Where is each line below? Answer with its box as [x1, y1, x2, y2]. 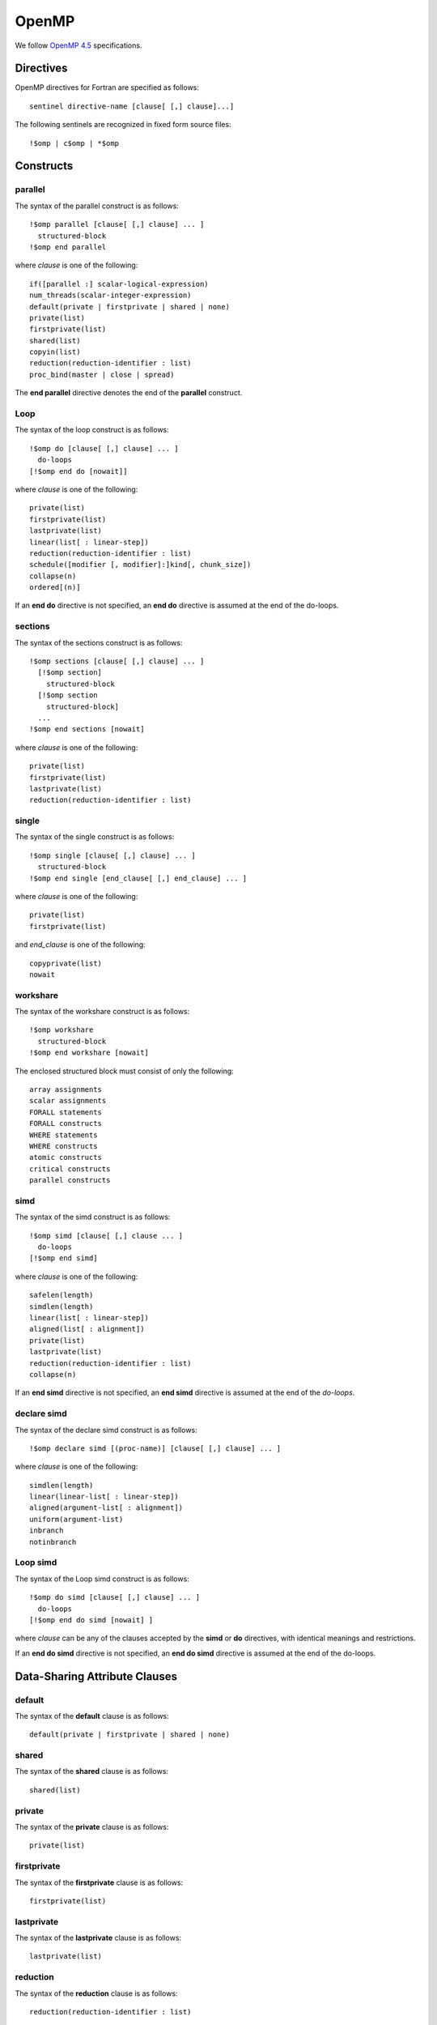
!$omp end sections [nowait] [29, 725, 145, 734]
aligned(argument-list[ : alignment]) [29, 1503, 184, 1512]
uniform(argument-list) [29, 1515, 124, 1524]
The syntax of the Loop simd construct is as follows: [15, 1574, 189, 1584]
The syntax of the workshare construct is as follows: [15, 1007, 190, 1017]
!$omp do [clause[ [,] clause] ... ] [29, 444, 180, 453]
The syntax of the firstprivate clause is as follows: [15, 1878, 184, 1887]
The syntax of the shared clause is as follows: [15, 1767, 169, 1776]
